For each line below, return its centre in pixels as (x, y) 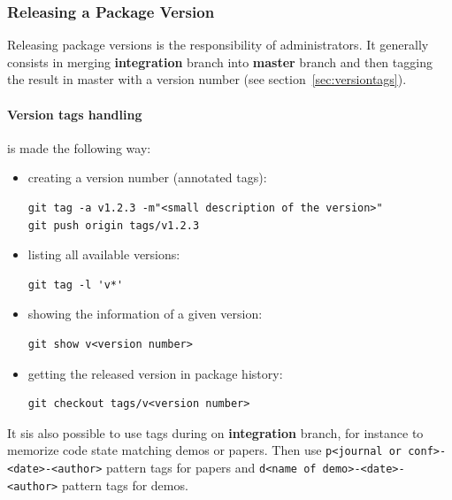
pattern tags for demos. (125, 485)
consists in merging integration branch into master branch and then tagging (220, 62)
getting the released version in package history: (155, 373)
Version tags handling (75, 114)
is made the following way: (79, 147)
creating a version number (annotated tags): (147, 177)
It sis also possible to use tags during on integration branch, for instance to (215, 432)
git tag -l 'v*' (76, 285)
